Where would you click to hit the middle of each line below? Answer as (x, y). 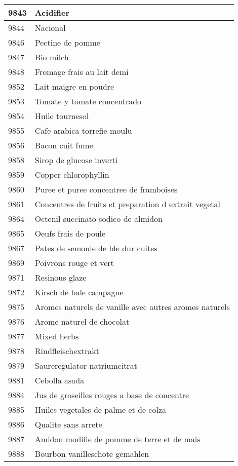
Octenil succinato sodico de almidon (98, 219)
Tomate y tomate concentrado (88, 101)
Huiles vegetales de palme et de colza (101, 410)
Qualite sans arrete (68, 424)
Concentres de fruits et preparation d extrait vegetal (127, 204)
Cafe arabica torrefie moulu (83, 130)
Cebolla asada (59, 380)
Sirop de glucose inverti (76, 160)
